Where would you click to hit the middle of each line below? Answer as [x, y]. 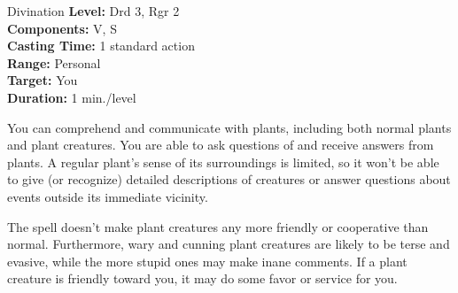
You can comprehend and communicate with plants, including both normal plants [229, 127]
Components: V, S [62, 28]
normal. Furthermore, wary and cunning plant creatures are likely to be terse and [229, 244]
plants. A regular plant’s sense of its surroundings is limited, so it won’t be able [223, 162]
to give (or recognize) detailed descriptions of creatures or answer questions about [229, 179]
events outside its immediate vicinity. [108, 196]
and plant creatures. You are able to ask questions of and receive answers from [221, 145]
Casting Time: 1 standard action [101, 46]
